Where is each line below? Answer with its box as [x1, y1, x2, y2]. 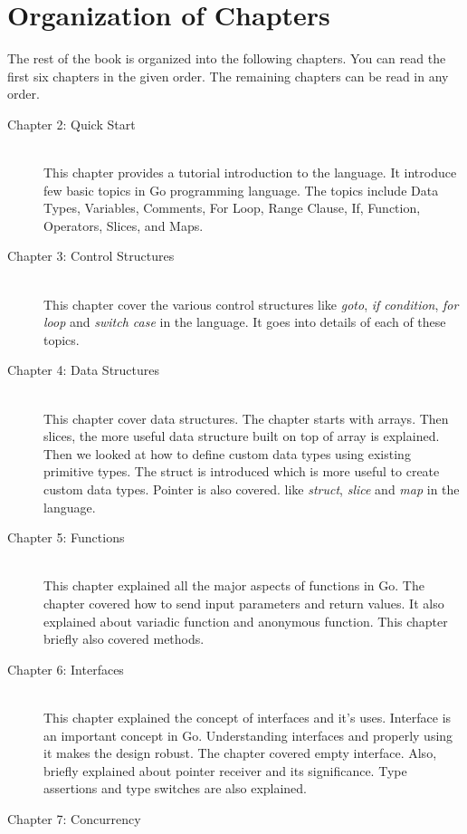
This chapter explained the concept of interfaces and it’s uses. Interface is [43, 707, 452, 726]
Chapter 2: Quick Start [7, 114, 136, 133]
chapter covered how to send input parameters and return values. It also [43, 593, 444, 612]
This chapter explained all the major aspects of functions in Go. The [43, 576, 424, 595]
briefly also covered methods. [43, 629, 205, 648]
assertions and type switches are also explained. [43, 779, 308, 798]
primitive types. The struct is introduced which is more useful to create [43, 462, 440, 481]
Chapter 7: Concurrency [7, 809, 141, 828]
